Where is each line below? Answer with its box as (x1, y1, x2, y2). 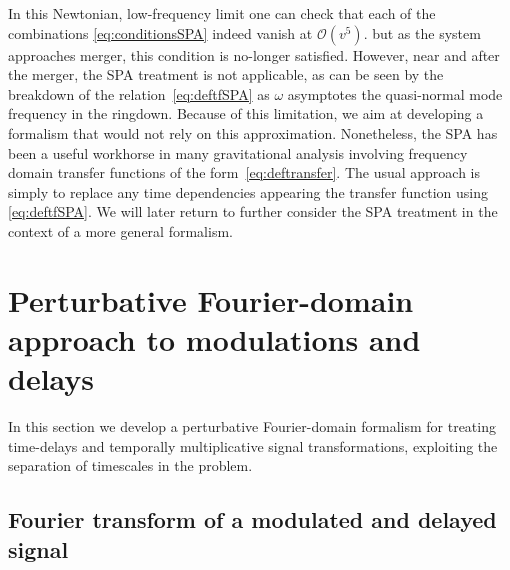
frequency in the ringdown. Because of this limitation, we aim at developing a (8, 103, 484, 124)
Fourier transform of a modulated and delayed (8, 504, 497, 535)
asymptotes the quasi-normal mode (287, 83, 503, 104)
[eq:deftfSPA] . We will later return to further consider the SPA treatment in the (8, 201, 498, 222)
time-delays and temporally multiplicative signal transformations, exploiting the (8, 435, 498, 456)
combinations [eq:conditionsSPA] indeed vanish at (8, 22, 313, 43)
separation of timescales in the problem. (8, 455, 253, 476)
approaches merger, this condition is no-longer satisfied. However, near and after (8, 44, 500, 65)
